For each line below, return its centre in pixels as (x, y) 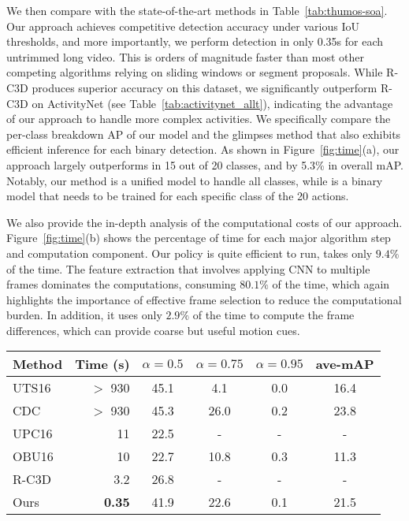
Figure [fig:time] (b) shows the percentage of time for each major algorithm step (199, 238)
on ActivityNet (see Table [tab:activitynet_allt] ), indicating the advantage (212, 103)
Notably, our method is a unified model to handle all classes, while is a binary (195, 180)
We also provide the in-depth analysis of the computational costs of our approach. (204, 222)
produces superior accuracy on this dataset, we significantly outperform (204, 87)
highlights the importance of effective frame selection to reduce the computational (204, 299)
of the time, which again (331, 284)
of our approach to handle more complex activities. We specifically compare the (199, 119)
